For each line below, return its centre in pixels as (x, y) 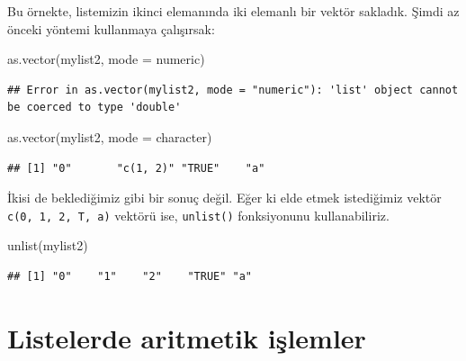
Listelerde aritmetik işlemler (187, 337)
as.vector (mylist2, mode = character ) (110, 136)
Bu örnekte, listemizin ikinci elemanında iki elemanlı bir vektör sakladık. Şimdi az (233, 11)
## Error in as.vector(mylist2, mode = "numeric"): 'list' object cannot (233, 90)
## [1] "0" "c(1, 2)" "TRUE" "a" (136, 168)
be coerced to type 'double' (94, 108)
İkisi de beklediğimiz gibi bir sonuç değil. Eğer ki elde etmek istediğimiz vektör (224, 198)
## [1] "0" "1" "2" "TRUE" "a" (130, 276)
